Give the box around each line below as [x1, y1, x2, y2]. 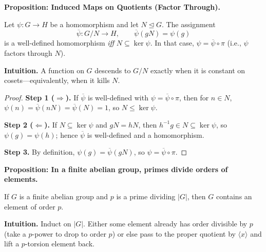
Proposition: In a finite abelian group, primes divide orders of [4, 163, 228, 174]
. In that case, [150, 37, 194, 48]
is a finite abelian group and [19, 191, 108, 201]
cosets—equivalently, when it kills [4, 75, 110, 86]
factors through [4, 48, 52, 58]
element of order [4, 201, 55, 212]
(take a [4, 228, 26, 239]
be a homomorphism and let [50, 18, 139, 29]
